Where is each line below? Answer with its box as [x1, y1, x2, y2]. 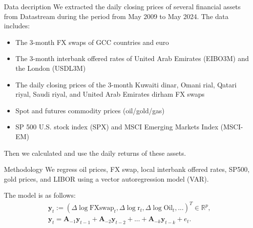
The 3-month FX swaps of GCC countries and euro [15, 37, 169, 47]
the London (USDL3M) [15, 62, 86, 73]
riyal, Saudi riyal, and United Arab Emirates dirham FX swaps [15, 89, 205, 99]
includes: [4, 21, 30, 31]
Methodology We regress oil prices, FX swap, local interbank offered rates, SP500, [4, 164, 250, 174]
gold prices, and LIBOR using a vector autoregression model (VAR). [4, 173, 209, 184]
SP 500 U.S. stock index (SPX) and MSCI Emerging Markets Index [15, 122, 218, 132]
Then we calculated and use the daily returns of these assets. [4, 147, 186, 158]
